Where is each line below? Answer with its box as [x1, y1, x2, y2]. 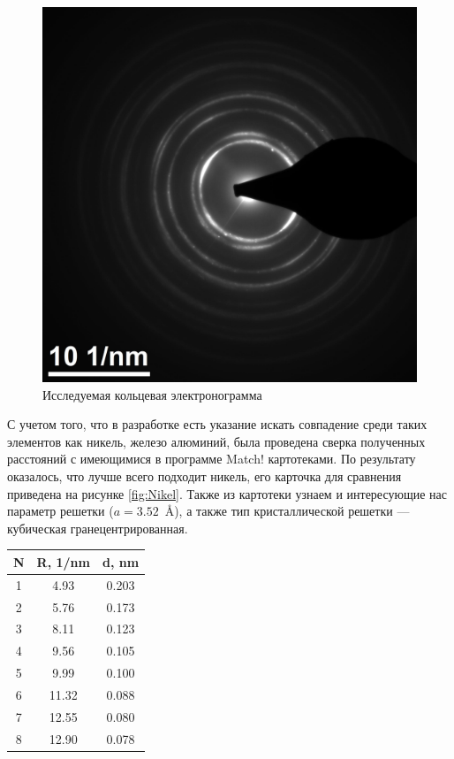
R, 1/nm [36, 552, 90, 571]
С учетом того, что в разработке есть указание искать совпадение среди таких [7, 415, 428, 433]
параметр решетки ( [7, 502, 114, 520]
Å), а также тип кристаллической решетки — [164, 502, 410, 520]
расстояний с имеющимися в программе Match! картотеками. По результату [7, 449, 416, 468]
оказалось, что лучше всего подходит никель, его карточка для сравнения [7, 466, 402, 485]
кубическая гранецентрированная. [7, 518, 188, 537]
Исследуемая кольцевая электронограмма [42, 385, 262, 403]
